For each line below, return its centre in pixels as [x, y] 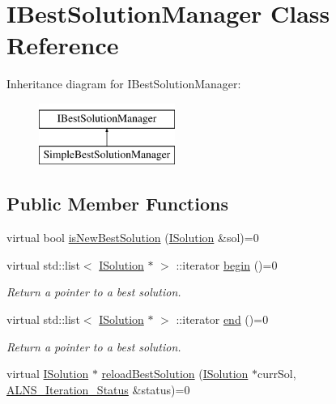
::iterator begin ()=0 [227, 264]
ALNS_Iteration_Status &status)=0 [98, 389]
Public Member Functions [117, 204]
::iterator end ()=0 [222, 319]
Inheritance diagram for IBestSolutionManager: [124, 84]
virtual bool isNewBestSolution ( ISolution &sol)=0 [133, 238]
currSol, [277, 374]
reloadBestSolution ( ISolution [175, 374]
